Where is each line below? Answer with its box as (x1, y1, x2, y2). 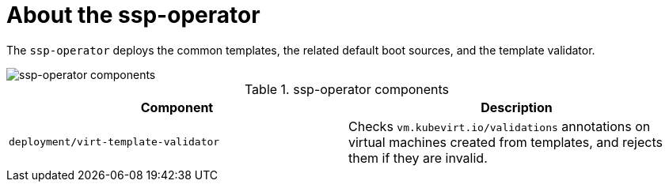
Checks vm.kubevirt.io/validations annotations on (348, 118, 651, 134)
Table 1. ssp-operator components (244, 81, 450, 97)
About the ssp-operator (6, 2, 260, 28)
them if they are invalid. (348, 149, 488, 166)
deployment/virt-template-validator (9, 136, 220, 149)
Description (481, 99, 553, 115)
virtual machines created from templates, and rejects (348, 133, 663, 150)
